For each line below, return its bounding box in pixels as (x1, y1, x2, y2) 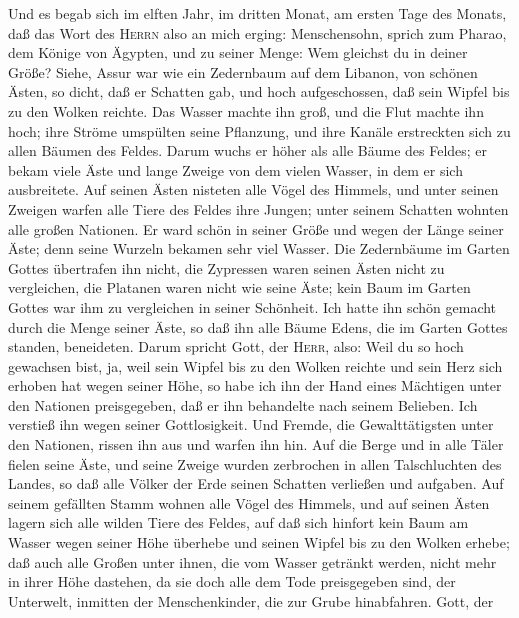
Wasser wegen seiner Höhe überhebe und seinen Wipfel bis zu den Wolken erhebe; (8, 532, 510, 553)
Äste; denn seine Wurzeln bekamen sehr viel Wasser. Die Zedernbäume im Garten (8, 238, 510, 259)
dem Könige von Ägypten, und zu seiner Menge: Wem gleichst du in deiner (8, 42, 468, 63)
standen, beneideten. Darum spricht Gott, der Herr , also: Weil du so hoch (8, 336, 464, 357)
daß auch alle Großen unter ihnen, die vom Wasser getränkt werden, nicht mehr (8, 551, 497, 572)
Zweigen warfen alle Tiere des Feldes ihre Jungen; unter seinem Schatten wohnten (8, 198, 509, 219)
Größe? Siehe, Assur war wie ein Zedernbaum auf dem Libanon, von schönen (8, 61, 478, 82)
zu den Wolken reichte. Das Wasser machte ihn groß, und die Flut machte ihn (8, 100, 484, 121)
